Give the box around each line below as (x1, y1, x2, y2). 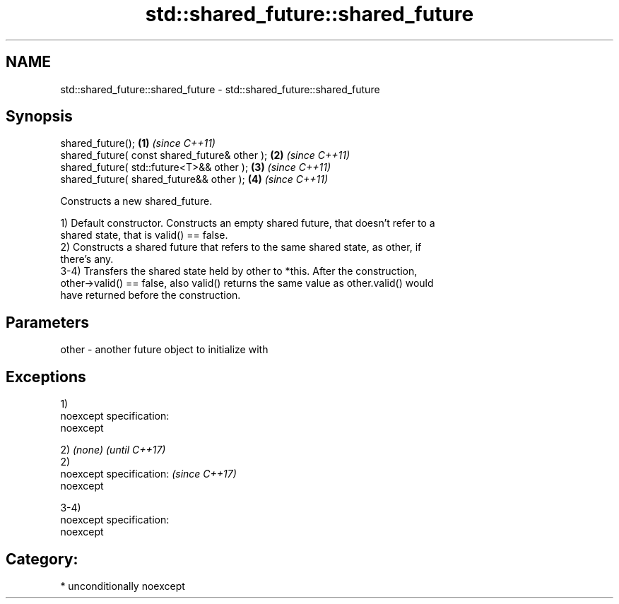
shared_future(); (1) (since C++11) (60, 137, 216, 150)
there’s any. (60, 253, 114, 266)
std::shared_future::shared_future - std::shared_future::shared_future (60, 83, 380, 95)
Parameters (6, 313, 89, 331)
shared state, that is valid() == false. (60, 229, 228, 242)
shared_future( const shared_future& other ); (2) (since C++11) (60, 149, 350, 162)
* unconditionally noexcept (60, 579, 185, 592)
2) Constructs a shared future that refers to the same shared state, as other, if (60, 241, 422, 254)
